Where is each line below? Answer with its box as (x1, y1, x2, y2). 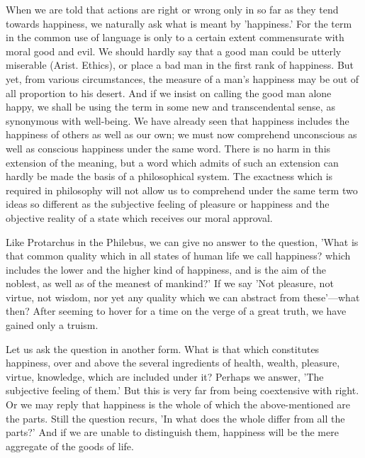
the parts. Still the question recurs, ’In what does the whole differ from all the (6, 410, 345, 425)
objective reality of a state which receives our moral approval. (6, 210, 273, 225)
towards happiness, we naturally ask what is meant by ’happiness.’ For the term (6, 16, 352, 30)
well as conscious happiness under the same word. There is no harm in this (6, 140, 331, 155)
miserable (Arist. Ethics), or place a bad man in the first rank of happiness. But (6, 57, 354, 72)
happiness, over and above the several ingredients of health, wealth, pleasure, (6, 355, 340, 370)
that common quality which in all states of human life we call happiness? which (6, 248, 351, 263)
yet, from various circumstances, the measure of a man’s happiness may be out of (6, 71, 359, 86)
